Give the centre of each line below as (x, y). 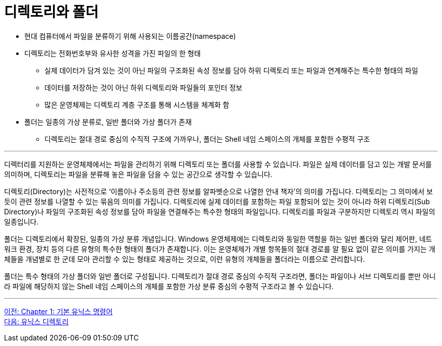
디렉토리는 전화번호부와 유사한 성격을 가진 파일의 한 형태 (113, 53)
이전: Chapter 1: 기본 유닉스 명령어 (59, 311)
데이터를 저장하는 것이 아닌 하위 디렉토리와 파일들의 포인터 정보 (144, 87)
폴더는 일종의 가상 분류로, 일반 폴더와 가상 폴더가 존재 (108, 122)
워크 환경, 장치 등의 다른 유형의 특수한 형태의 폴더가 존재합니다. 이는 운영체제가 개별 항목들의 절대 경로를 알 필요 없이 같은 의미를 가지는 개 (220, 249)
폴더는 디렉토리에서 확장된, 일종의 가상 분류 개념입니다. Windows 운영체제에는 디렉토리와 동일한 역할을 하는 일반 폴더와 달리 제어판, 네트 (218, 239)
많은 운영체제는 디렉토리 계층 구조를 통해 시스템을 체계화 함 (137, 104)
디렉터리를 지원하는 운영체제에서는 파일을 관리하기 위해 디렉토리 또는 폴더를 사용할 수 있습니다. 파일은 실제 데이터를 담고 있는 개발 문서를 (218, 164)
